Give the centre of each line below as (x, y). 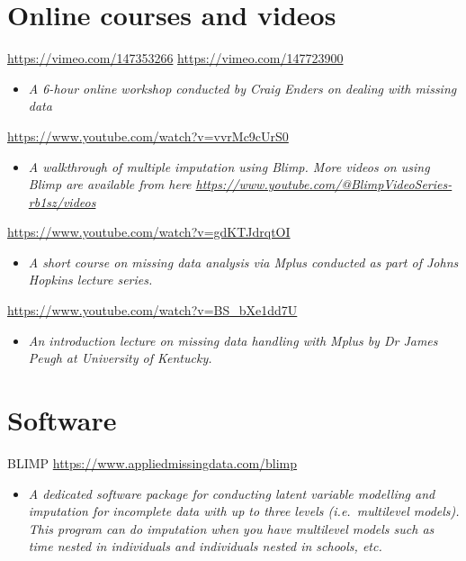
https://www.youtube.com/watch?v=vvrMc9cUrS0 (148, 136)
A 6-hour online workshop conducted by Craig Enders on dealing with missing (242, 88)
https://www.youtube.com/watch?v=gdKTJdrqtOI (149, 232)
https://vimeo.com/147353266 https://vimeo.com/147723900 (175, 58)
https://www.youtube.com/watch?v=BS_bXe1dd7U (152, 310)
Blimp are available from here (110, 184)
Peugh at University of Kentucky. (120, 358)
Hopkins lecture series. (90, 280)
